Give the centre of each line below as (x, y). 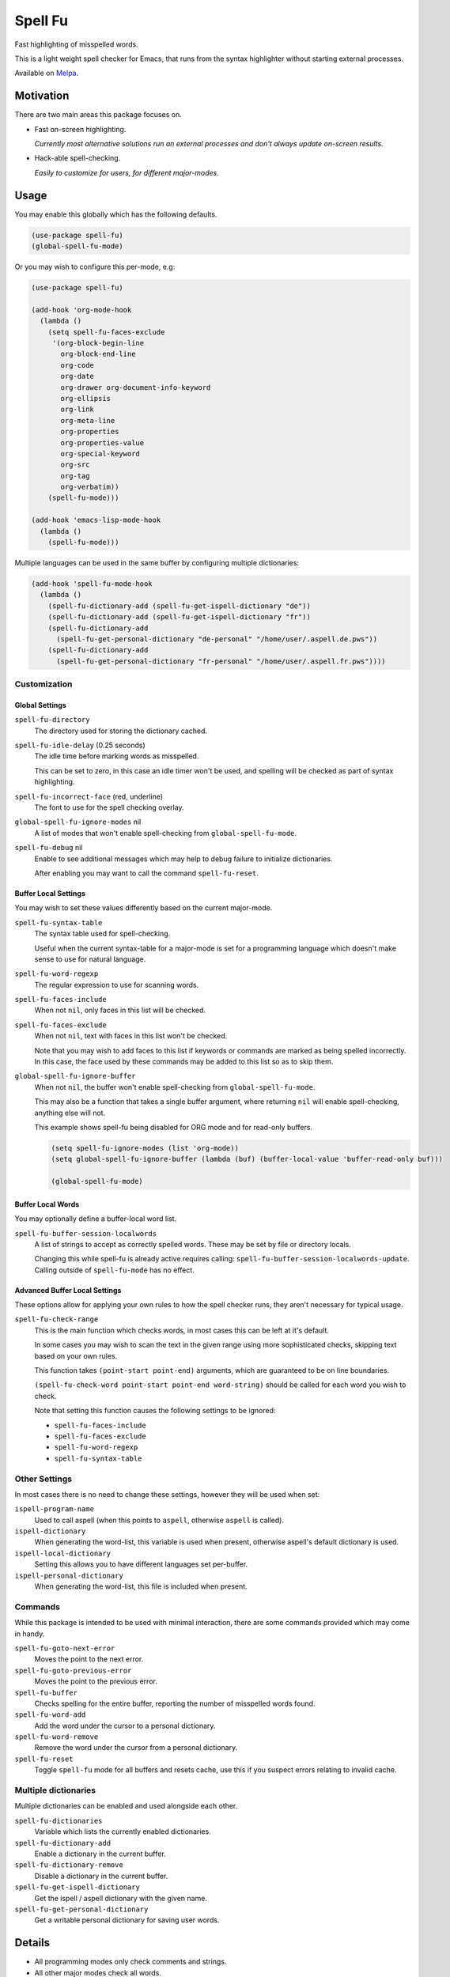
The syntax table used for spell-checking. (102, 934)
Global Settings (40, 705)
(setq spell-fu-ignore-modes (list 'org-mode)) (145, 1148)
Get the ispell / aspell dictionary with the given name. (121, 1898)
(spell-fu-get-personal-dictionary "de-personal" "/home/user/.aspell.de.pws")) (217, 639)
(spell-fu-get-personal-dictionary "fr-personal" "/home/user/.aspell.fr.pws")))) (221, 661)
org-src (75, 465)
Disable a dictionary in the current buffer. (101, 1876)
